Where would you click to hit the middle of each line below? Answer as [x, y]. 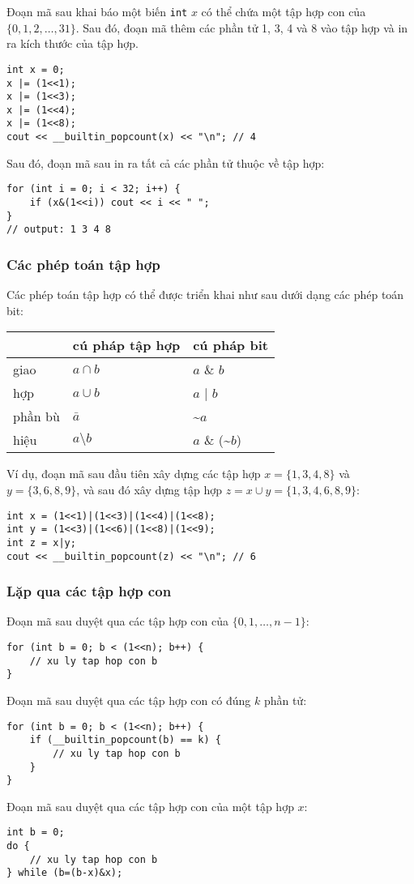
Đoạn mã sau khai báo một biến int [97, 11]
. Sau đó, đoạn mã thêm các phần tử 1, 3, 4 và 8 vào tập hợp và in [242, 27]
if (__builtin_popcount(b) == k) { [125, 740]
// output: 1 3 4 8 [59, 230]
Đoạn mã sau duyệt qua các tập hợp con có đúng [129, 700]
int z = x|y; [41, 542]
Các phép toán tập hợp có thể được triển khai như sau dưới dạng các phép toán [205, 295]
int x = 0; [36, 69]
